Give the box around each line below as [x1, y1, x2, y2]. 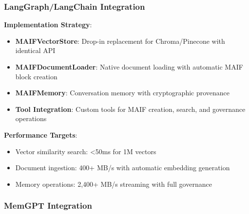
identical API [15, 45, 56, 55]
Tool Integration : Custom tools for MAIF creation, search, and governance [15, 104, 246, 114]
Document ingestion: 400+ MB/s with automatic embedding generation [15, 162, 230, 173]
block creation [15, 71, 57, 81]
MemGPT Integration [4, 199, 92, 212]
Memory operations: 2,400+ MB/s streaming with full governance [15, 178, 212, 189]
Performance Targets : [4, 129, 77, 140]
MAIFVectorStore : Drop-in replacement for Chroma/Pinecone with [15, 36, 225, 46]
